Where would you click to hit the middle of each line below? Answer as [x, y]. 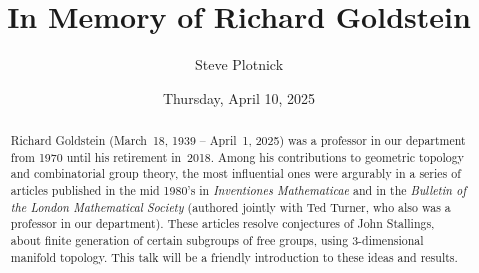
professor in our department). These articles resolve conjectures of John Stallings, [222, 223]
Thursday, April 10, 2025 [239, 97]
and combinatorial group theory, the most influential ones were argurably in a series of [235, 173]
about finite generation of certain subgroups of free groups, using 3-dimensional [217, 240]
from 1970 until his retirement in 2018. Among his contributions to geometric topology [237, 156]
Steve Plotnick [239, 64]
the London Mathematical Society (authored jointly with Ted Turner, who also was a [230, 206]
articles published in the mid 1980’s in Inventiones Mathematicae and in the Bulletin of [238, 190]
